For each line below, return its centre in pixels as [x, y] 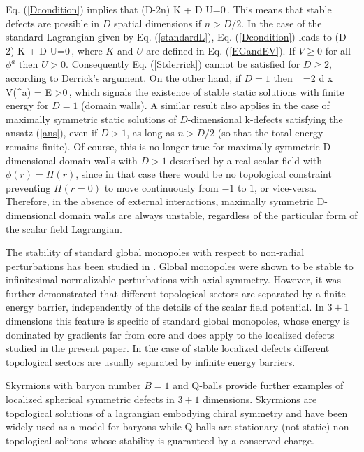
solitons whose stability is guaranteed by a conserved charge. [185, 440]
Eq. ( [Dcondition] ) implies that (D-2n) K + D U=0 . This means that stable [169, 9]
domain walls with [99, 160]
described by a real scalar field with [246, 160]
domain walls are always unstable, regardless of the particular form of [209, 214]
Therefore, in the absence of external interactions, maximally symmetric [160, 201]
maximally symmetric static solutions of [91, 119]
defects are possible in [53, 23]
